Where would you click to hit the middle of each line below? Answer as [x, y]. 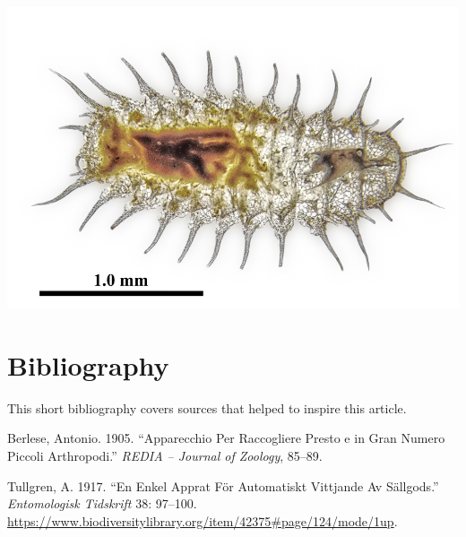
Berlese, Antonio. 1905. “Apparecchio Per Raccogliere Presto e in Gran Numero [226, 438]
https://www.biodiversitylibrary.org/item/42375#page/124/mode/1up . [203, 520]
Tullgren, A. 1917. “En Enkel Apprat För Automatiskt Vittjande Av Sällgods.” [223, 485]
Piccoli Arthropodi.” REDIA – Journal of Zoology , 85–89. [165, 456]
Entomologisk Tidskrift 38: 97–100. [102, 503]
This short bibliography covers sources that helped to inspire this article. [207, 407]
